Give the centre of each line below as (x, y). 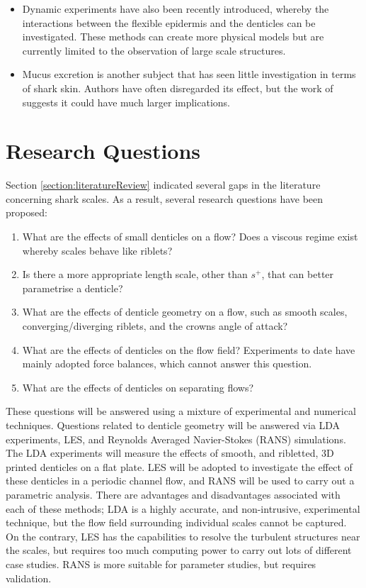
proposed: (27, 212)
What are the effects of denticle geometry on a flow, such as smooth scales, (185, 312)
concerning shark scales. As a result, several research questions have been (165, 198)
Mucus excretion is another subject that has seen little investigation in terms (189, 74)
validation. (29, 578)
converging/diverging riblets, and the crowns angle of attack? (155, 326)
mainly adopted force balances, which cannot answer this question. (167, 364)
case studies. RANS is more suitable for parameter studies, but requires (161, 564)
